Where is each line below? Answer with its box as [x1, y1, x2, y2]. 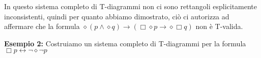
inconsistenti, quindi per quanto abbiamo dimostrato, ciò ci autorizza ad [4, 11, 229, 21]
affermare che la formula [4, 21, 80, 32]
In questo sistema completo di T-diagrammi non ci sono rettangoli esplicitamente [4, 1, 257, 11]
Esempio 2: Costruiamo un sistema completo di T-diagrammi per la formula [4, 38, 246, 48]
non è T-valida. [195, 21, 243, 32]
